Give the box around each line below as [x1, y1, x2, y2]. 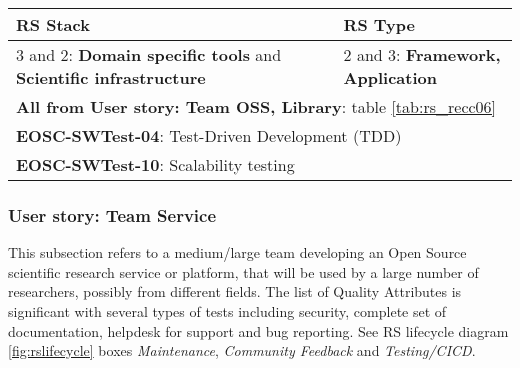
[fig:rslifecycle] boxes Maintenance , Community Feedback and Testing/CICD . [8, 340, 476, 361]
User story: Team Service [8, 202, 217, 227]
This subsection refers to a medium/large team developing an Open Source [8, 242, 467, 263]
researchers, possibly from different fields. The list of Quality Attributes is [8, 281, 462, 302]
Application [343, 66, 437, 89]
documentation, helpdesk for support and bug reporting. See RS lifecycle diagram [8, 320, 509, 341]
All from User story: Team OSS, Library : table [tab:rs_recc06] [16, 95, 497, 118]
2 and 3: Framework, [343, 43, 501, 66]
